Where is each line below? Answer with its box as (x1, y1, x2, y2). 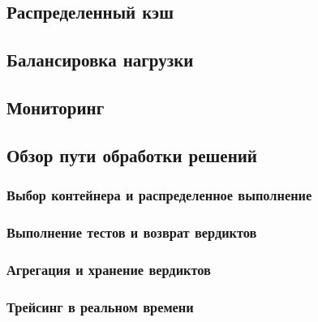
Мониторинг (6, 94, 105, 119)
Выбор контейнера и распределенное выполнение (6, 185, 312, 205)
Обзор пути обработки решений (6, 142, 257, 167)
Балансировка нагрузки (6, 47, 194, 72)
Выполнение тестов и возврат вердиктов (6, 221, 257, 242)
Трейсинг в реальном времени (6, 296, 194, 316)
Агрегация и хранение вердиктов (6, 259, 211, 279)
